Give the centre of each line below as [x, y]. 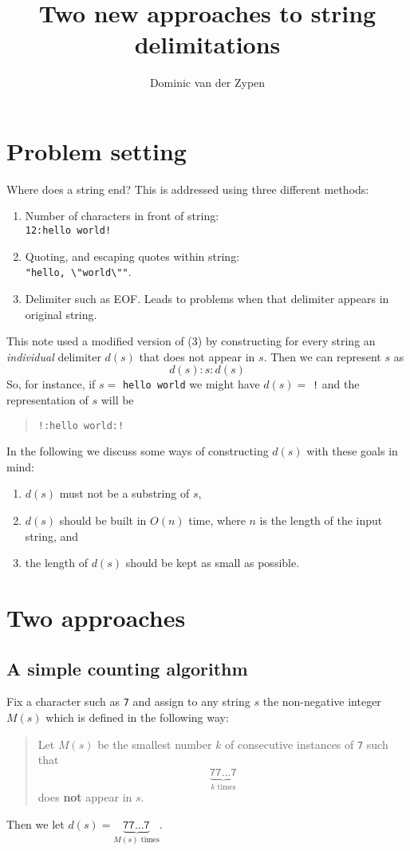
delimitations [207, 44]
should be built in [103, 520]
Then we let [35, 823]
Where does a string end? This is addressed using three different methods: [188, 189]
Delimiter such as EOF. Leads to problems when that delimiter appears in [207, 298]
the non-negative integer [322, 701]
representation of [47, 399]
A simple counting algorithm [127, 668]
